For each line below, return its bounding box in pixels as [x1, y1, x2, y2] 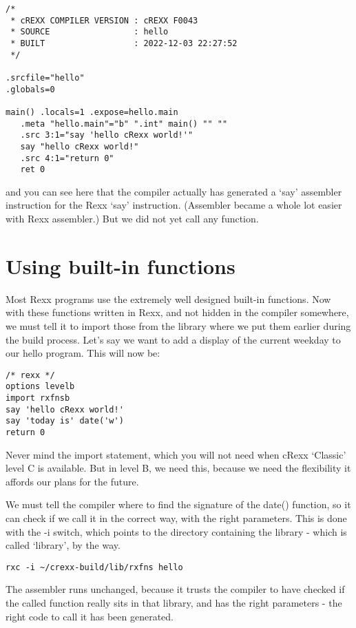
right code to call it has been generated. [6, 609, 174, 623]
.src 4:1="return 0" [20, 153, 114, 163]
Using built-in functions [6, 251, 235, 280]
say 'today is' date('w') [6, 416, 124, 426]
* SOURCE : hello [10, 27, 169, 37]
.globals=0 [6, 84, 55, 94]
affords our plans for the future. [6, 474, 139, 488]
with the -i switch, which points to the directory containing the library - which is [6, 524, 347, 538]
